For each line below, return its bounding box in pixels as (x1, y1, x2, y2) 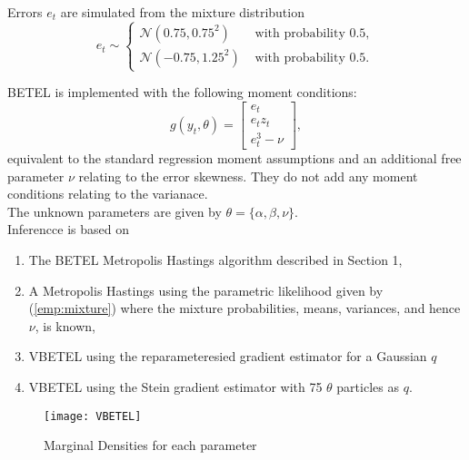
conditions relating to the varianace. (7, 184, 208, 203)
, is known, (35, 316, 95, 335)
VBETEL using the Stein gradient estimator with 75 (28, 377, 323, 396)
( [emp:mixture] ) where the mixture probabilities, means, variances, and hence (28, 299, 461, 318)
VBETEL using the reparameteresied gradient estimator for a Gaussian (28, 347, 427, 366)
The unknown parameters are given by (7, 201, 222, 220)
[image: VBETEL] (44, 409, 142, 423)
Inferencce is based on (7, 220, 129, 239)
